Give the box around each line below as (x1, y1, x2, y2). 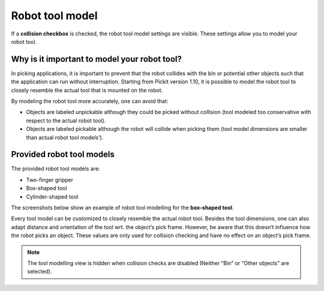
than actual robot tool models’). (26, 134, 104, 141)
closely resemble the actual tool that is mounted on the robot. (11, 86, 163, 94)
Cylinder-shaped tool (26, 193, 79, 200)
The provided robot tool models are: (11, 165, 100, 172)
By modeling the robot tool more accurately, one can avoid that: (11, 98, 169, 105)
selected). (27, 268, 52, 275)
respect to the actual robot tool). (26, 117, 106, 124)
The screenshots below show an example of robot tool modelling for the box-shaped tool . (11, 204, 234, 211)
